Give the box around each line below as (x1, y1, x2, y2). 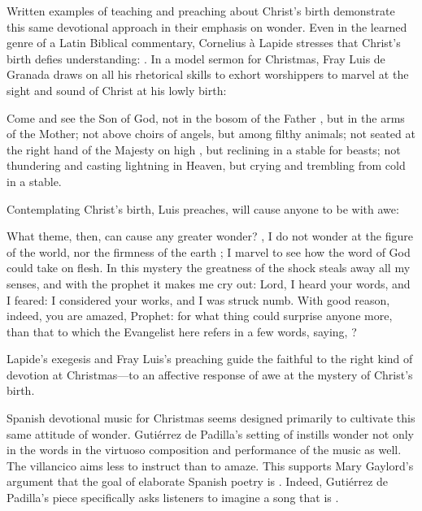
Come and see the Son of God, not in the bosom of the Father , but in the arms (7, 109, 405, 126)
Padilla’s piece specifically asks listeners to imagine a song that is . (7, 489, 339, 506)
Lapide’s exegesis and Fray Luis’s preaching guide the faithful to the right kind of (7, 350, 413, 367)
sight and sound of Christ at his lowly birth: (7, 81, 227, 98)
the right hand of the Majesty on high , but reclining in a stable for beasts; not (7, 141, 401, 158)
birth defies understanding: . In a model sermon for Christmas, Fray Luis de (7, 50, 385, 67)
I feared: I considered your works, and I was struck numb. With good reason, (7, 291, 390, 308)
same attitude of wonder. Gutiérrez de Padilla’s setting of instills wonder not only (7, 425, 414, 442)
